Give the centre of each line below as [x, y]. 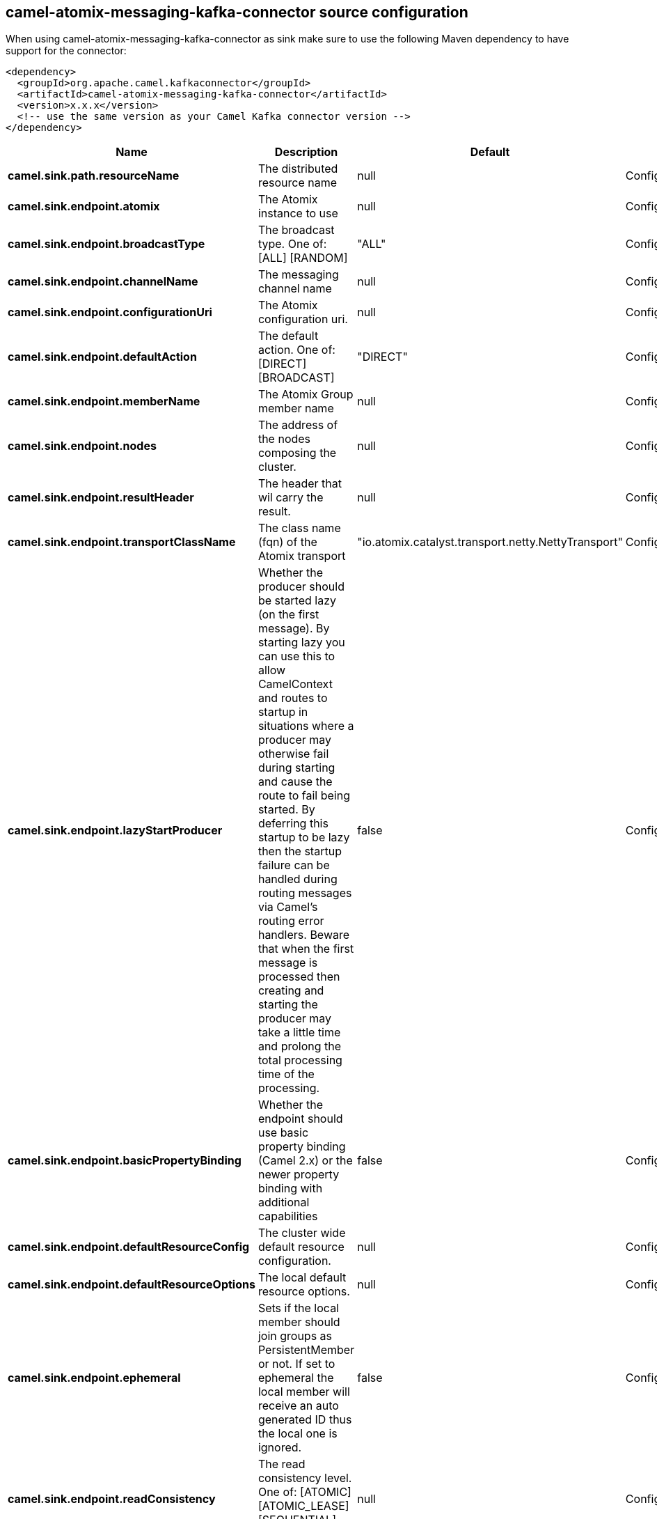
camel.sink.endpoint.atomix [84, 207]
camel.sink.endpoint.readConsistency [112, 1499]
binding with [290, 1189]
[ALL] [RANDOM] [303, 258]
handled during [298, 879]
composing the [297, 453]
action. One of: [296, 350]
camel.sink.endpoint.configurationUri [110, 312]
